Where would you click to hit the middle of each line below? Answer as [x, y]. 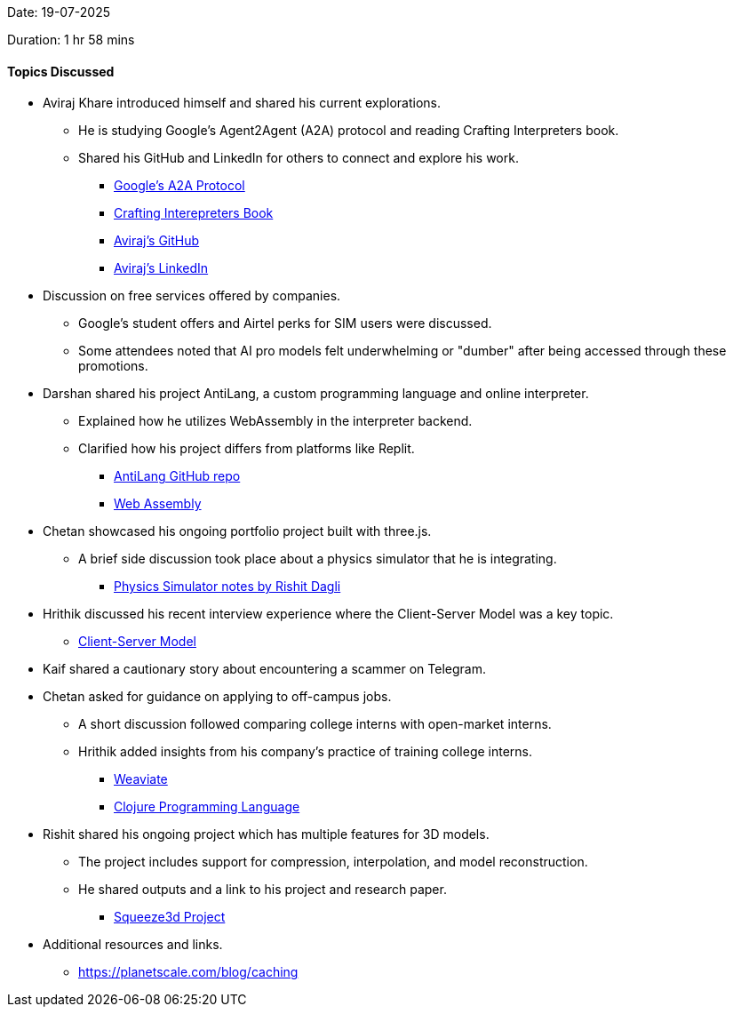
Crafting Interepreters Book [194, 213]
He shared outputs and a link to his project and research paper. [263, 890]
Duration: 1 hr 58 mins [71, 40]
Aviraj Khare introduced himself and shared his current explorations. [242, 103]
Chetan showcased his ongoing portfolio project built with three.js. [237, 531]
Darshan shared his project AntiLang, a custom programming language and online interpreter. [316, 394]
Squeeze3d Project [170, 917]
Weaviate [141, 779]
